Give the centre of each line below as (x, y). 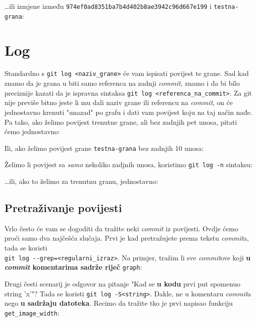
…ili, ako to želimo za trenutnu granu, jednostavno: (81, 181)
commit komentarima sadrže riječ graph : (73, 267)
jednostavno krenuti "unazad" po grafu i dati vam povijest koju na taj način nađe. (128, 112)
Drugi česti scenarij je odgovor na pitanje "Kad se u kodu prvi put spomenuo (123, 283)
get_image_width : (32, 312)
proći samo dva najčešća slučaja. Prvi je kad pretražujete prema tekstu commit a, (127, 238)
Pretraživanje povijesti (63, 208)
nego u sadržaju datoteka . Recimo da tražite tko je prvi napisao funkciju (119, 303)
